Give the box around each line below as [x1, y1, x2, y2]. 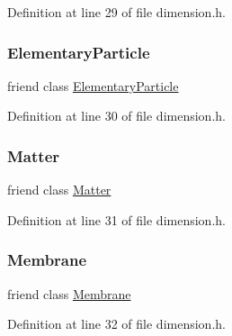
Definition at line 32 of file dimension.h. [7, 314, 226, 333]
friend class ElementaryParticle [7, 76, 179, 95]
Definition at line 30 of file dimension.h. [7, 106, 226, 125]
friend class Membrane [7, 284, 131, 303]
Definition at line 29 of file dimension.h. [7, 3, 226, 21]
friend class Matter [7, 180, 112, 199]
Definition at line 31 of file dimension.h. [7, 210, 226, 229]
